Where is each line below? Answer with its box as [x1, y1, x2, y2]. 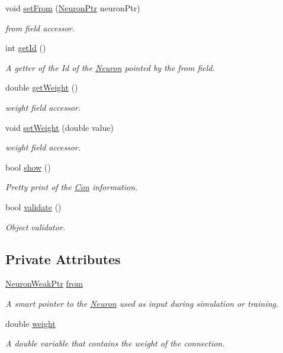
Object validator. [5, 220, 66, 233]
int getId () [5, 41, 46, 54]
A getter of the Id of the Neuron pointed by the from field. [5, 61, 215, 73]
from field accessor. [5, 21, 75, 34]
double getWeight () [5, 81, 78, 94]
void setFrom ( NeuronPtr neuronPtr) [5, 2, 140, 14]
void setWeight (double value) [5, 121, 114, 133]
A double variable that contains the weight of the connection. [5, 337, 225, 349]
